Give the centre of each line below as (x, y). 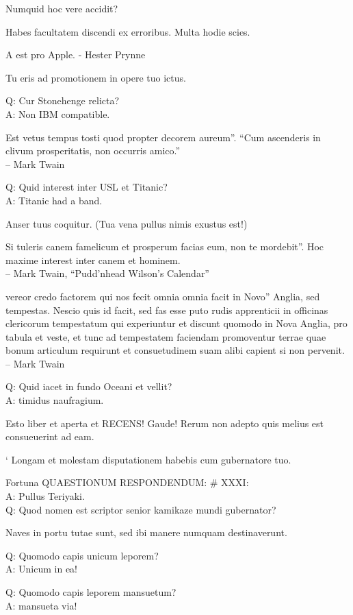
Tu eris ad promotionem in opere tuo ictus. (96, 77)
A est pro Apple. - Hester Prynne (76, 55)
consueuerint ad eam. (50, 436)
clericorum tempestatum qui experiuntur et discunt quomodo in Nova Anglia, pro (176, 323)
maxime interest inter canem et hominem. (93, 260)
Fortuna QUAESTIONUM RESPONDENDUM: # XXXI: (127, 482)
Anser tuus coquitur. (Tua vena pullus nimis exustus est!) (127, 223)
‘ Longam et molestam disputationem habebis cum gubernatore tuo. (148, 459)
